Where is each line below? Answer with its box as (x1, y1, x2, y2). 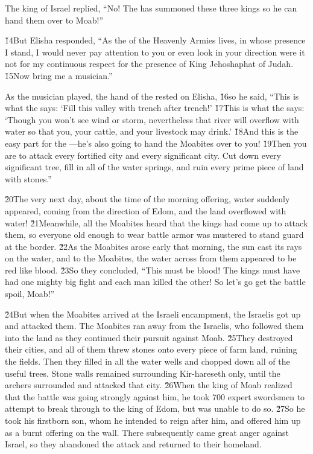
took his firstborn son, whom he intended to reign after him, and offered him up (5, 414, 301, 426)
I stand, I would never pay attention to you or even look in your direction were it (5, 45, 305, 58)
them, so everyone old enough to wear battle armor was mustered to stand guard (5, 228, 304, 241)
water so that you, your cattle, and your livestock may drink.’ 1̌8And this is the (5, 125, 299, 138)
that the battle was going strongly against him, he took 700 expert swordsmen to (5, 390, 305, 403)
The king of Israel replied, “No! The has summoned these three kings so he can (5, 2, 297, 14)
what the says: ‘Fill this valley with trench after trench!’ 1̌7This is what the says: (5, 101, 305, 114)
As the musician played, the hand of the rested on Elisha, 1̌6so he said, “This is (5, 89, 299, 102)
